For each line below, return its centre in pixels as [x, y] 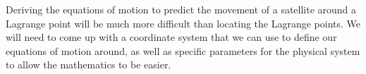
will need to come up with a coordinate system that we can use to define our [171, 37]
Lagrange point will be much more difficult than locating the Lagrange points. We [183, 23]
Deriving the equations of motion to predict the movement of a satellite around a [181, 9]
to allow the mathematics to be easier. [89, 64]
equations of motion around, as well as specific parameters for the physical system [183, 50]
